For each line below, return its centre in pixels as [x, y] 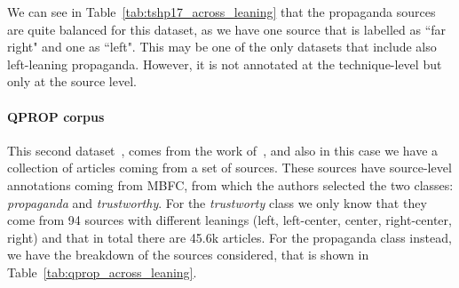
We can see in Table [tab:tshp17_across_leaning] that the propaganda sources [222, 12]
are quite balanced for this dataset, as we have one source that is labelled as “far [227, 29]
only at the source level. [72, 81]
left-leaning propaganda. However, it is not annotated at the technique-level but [225, 64]
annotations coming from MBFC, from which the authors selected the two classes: [230, 184]
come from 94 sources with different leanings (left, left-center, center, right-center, [229, 220]
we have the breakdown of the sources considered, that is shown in [188, 255]
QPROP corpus [56, 116]
